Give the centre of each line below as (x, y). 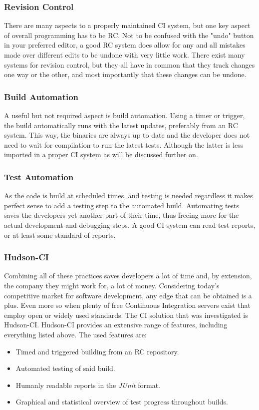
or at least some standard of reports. (60, 235)
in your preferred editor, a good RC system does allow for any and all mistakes (125, 45)
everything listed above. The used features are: (75, 334)
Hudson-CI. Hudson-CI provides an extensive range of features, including (116, 325)
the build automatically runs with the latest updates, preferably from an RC (121, 125)
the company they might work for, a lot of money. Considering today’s (112, 285)
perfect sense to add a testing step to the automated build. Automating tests (122, 205)
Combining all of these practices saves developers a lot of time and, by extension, (128, 276)
